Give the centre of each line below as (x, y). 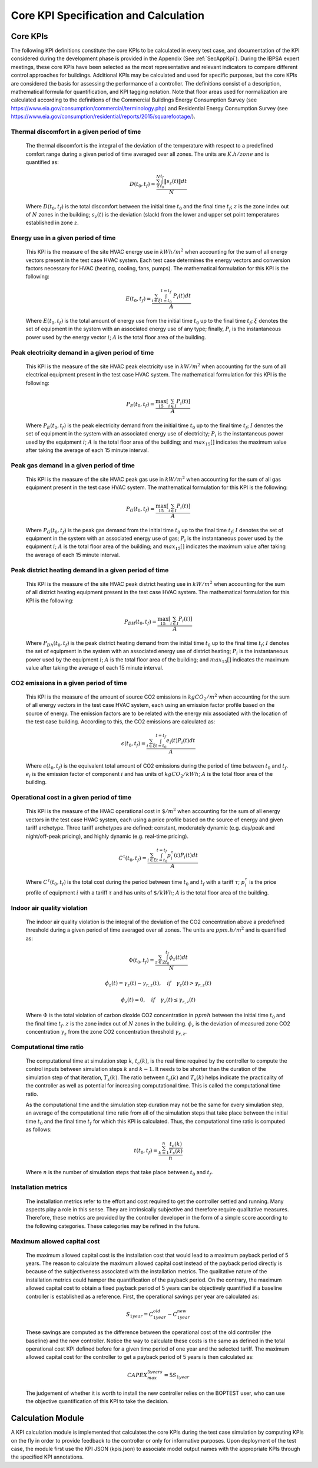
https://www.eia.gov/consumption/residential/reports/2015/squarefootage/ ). (103, 117)
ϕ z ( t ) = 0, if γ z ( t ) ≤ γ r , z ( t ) (158, 1000)
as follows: (39, 1129)
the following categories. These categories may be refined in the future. (113, 1226)
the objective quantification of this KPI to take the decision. (97, 1401)
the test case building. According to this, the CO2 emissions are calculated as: (120, 722)
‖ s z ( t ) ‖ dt (175, 182)
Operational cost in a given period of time (71, 798)
